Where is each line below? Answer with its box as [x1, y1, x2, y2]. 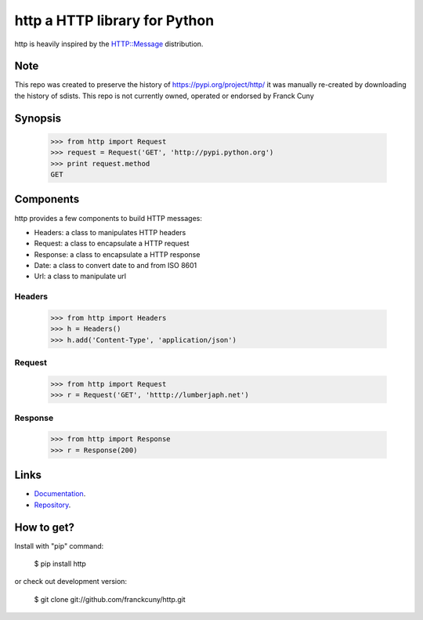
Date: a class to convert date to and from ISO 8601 [34, 261, 197, 270]
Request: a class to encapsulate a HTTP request [34, 239, 190, 248]
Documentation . [34, 489, 86, 499]
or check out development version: [14, 577, 128, 586]
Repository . [34, 500, 71, 509]
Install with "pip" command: [14, 541, 104, 550]
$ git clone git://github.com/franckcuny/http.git [34, 594, 186, 604]
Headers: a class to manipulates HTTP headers [34, 227, 186, 237]
